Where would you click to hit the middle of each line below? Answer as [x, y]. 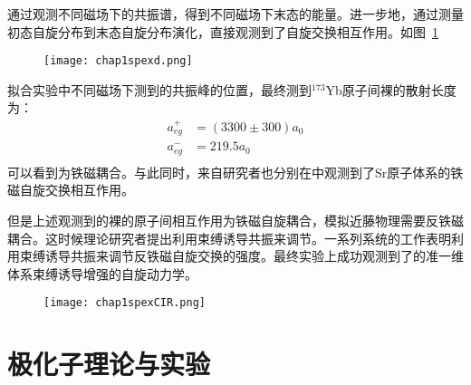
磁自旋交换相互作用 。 [71, 190]
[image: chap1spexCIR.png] [125, 303]
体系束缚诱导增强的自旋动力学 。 [102, 273]
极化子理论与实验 [109, 364]
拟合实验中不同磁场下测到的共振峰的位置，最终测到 [159, 89]
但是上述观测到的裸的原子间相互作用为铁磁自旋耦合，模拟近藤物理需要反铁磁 [235, 220]
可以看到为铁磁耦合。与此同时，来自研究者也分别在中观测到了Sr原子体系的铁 [235, 172]
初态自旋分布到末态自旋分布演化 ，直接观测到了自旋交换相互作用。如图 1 [223, 31]
